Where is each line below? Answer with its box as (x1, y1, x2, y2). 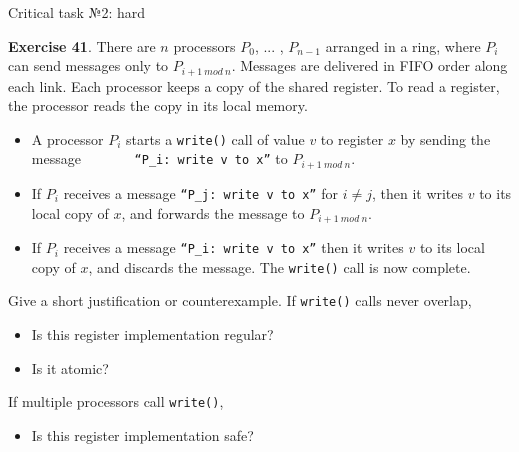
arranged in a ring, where (325, 35, 481, 56)
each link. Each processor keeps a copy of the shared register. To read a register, (8, 75, 500, 96)
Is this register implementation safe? (31, 424, 254, 445)
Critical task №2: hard (8, 2, 146, 22)
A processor (31, 128, 104, 149)
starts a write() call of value (126, 128, 305, 149)
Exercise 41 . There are (8, 35, 156, 56)
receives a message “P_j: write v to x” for (63, 182, 338, 203)
